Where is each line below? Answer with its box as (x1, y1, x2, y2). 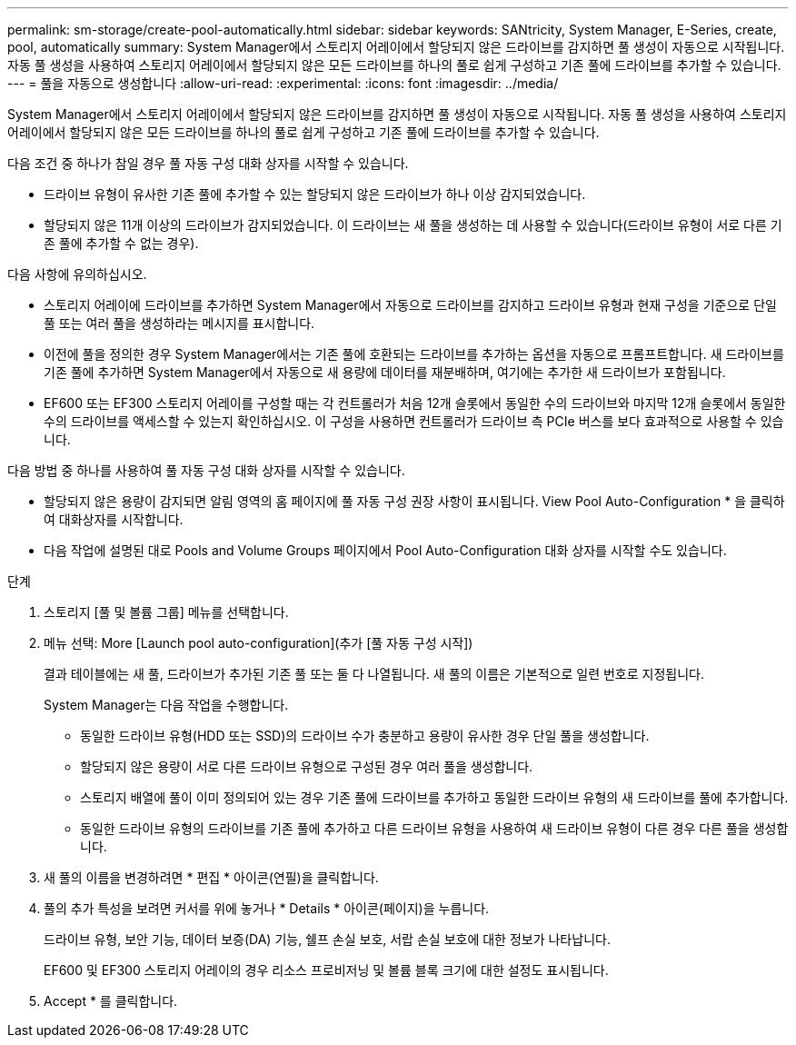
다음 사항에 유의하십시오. (7, 266, 147, 282)
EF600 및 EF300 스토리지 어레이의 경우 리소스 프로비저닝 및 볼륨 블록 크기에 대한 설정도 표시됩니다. (44, 962, 609, 978)
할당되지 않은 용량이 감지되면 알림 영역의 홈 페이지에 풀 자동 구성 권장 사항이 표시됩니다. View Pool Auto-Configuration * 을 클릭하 (44, 493, 785, 509)
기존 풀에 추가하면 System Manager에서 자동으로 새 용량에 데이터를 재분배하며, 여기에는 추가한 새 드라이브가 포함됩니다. (44, 364, 726, 380)
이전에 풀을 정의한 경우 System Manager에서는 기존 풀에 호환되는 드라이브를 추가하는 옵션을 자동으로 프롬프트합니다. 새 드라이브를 (44, 346, 784, 362)
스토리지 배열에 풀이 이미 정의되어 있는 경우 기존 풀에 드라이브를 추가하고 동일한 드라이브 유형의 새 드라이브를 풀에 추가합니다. (80, 790, 789, 805)
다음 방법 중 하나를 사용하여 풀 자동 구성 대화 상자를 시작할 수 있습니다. (7, 463, 405, 478)
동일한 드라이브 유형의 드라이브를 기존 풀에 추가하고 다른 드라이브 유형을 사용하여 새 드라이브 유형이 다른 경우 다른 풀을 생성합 (80, 821, 789, 836)
